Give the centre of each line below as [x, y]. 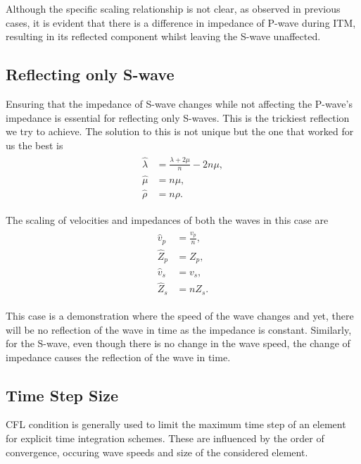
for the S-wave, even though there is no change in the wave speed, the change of [178, 343]
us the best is [34, 145]
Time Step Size [62, 395]
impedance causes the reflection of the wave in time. [118, 357]
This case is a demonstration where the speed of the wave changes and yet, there [180, 315]
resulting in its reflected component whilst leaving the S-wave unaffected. [163, 36]
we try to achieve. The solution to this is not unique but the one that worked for [180, 131]
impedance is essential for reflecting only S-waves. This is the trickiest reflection [178, 117]
